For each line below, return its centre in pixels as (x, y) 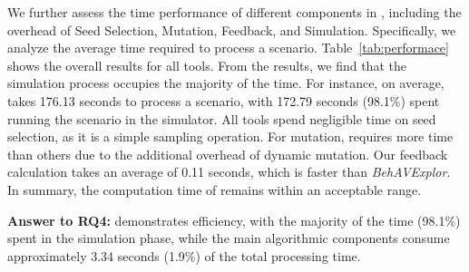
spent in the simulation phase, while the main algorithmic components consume (229, 238)
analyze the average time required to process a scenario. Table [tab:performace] (228, 48)
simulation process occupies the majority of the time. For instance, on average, (226, 83)
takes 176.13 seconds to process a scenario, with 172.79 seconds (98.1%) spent (224, 100)
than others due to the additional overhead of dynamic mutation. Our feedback (228, 154)
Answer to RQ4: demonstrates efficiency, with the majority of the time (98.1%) (234, 220)
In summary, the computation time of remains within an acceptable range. (215, 189)
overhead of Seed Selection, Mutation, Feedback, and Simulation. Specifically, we (232, 29)
